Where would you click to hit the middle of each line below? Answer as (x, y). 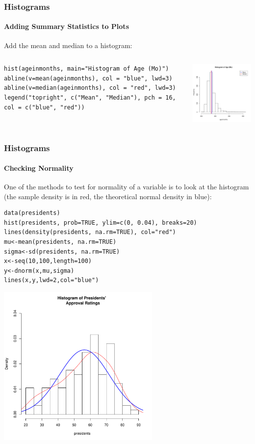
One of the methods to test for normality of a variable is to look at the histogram (127, 187)
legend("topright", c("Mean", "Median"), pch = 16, (90, 98)
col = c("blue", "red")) (44, 107)
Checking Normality (39, 168)
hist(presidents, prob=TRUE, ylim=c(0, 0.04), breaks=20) (101, 222)
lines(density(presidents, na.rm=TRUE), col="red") (90, 232)
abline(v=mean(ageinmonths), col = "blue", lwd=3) (88, 78)
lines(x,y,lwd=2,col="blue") (51, 280)
